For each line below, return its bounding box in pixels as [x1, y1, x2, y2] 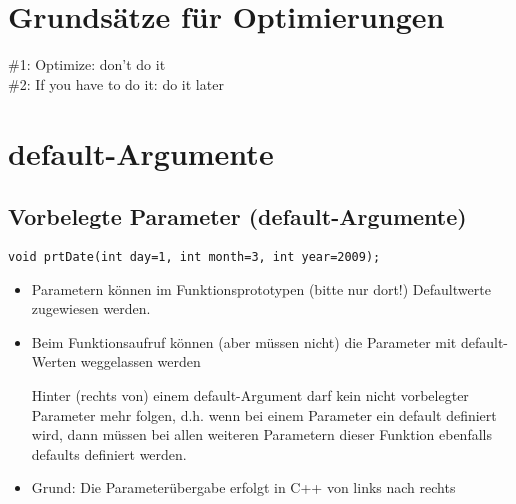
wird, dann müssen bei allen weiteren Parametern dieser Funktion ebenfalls [31, 424, 492, 445]
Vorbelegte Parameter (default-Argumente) [8, 201, 467, 232]
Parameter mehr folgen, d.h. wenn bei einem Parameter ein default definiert [31, 404, 497, 425]
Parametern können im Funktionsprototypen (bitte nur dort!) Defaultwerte [31, 278, 491, 299]
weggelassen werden [80, 351, 201, 372]
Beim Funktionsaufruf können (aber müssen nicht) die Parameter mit [31, 331, 457, 352]
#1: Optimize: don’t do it [8, 54, 166, 75]
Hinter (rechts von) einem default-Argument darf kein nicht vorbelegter [31, 384, 469, 405]
